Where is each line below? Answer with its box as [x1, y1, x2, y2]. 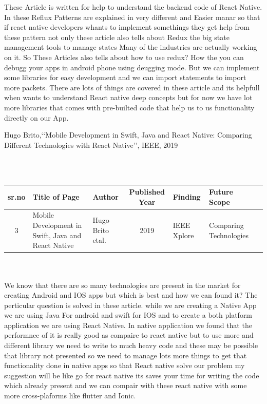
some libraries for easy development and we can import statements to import [4, 72, 246, 83]
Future [209, 186, 233, 197]
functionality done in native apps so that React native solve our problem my [4, 360, 245, 371]
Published [129, 186, 165, 197]
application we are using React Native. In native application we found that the [4, 319, 252, 330]
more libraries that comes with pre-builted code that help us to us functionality [4, 102, 255, 112]
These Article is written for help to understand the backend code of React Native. [4, 2, 262, 12]
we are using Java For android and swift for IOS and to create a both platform [4, 310, 253, 320]
